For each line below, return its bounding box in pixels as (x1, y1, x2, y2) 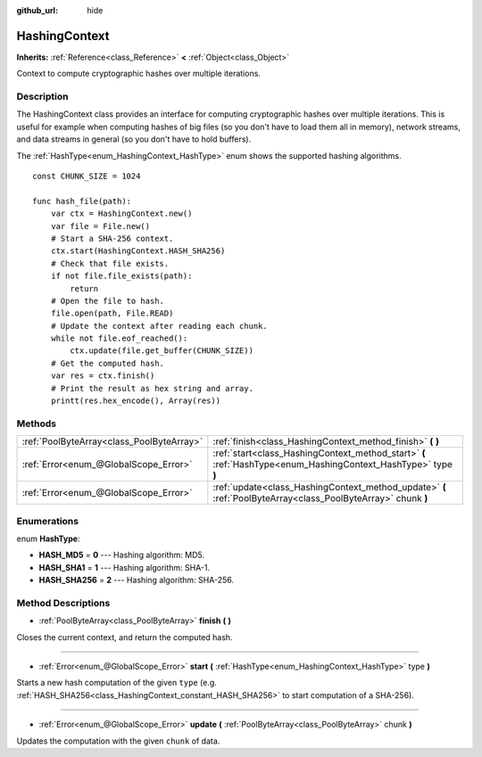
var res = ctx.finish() (50, 371, 155, 381)
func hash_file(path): (32, 196, 132, 206)
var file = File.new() (50, 221, 151, 231)
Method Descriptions (16, 597, 111, 609)
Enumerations (16, 514, 79, 527)
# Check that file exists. (50, 259, 170, 268)
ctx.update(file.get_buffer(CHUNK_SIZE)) (70, 346, 254, 356)
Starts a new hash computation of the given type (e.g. (16, 678, 218, 688)
